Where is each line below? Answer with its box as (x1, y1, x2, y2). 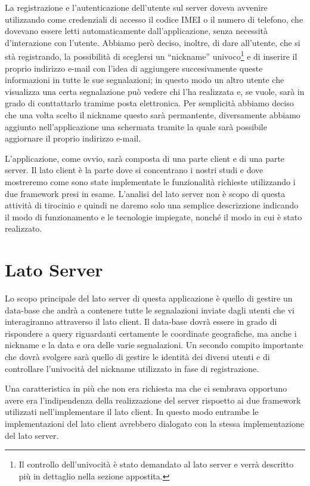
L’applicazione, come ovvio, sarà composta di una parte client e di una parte (5, 152, 285, 164)
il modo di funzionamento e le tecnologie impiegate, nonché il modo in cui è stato (5, 210, 302, 223)
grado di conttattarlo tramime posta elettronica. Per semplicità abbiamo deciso (5, 97, 294, 109)
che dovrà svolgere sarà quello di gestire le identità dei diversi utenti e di (5, 350, 270, 363)
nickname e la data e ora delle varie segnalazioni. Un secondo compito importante (5, 339, 303, 351)
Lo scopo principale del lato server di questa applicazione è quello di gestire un (5, 292, 293, 304)
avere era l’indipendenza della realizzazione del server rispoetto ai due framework (5, 393, 301, 406)
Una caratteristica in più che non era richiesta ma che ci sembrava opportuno (5, 382, 287, 395)
